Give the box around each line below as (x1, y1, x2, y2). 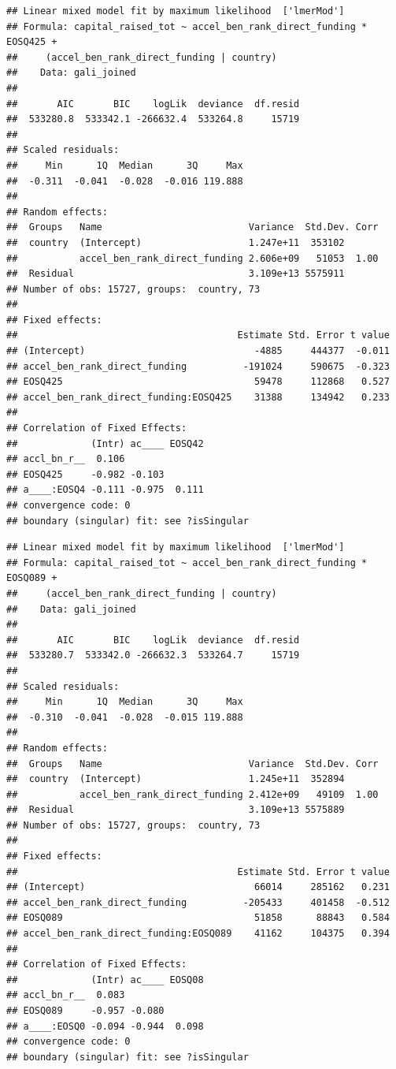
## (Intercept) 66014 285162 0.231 (6, 881, 390, 893)
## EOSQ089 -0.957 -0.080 (6, 1005, 165, 1016)
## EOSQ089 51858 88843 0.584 (6, 912, 390, 924)
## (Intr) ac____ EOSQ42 (6, 438, 204, 449)
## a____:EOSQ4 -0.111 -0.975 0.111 (6, 484, 204, 496)
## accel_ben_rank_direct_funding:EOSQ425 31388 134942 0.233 (6, 391, 390, 403)
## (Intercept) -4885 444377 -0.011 (6, 345, 390, 357)
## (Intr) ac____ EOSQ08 (6, 974, 204, 985)
